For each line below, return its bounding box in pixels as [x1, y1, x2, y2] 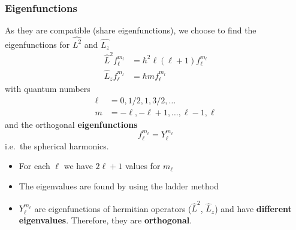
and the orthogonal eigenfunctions [5, 118, 138, 130]
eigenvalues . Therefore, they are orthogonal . [19, 213, 192, 226]
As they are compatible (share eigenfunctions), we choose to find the [5, 24, 256, 36]
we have [64, 160, 93, 172]
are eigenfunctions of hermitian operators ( [34, 202, 192, 214]
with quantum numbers [5, 82, 90, 94]
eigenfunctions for [5, 38, 70, 50]
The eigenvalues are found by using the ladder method [19, 180, 219, 192]
